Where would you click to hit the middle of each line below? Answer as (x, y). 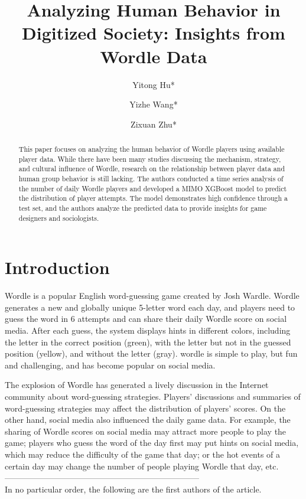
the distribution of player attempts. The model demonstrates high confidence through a (153, 198)
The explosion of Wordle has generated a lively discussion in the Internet (137, 385)
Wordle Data (154, 56)
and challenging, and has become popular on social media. (110, 365)
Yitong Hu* (154, 84)
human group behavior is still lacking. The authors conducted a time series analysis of (151, 179)
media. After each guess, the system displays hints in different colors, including (148, 330)
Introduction (57, 267)
